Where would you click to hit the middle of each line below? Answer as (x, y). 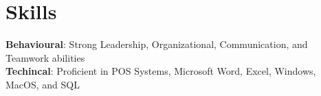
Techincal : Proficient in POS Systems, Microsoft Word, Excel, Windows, (161, 71)
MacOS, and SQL (43, 84)
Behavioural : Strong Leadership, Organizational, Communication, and (157, 44)
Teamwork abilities (45, 57)
